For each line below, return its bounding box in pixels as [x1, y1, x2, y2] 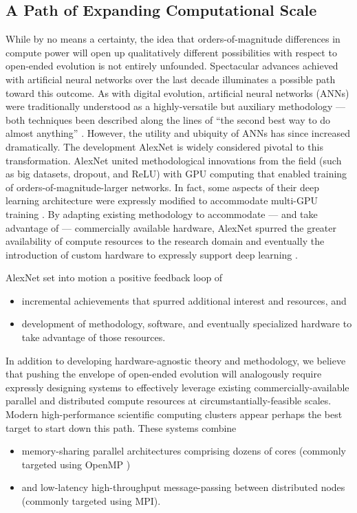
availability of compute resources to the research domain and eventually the [6, 234, 325, 248]
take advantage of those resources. [21, 330, 166, 345]
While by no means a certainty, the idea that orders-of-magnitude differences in [6, 32, 340, 46]
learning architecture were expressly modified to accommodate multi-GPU [6, 193, 318, 208]
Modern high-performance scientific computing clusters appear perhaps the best [6, 407, 343, 422]
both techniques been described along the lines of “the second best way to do [6, 112, 331, 127]
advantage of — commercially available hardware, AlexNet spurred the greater [6, 220, 336, 234]
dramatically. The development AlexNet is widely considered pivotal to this [6, 139, 323, 153]
